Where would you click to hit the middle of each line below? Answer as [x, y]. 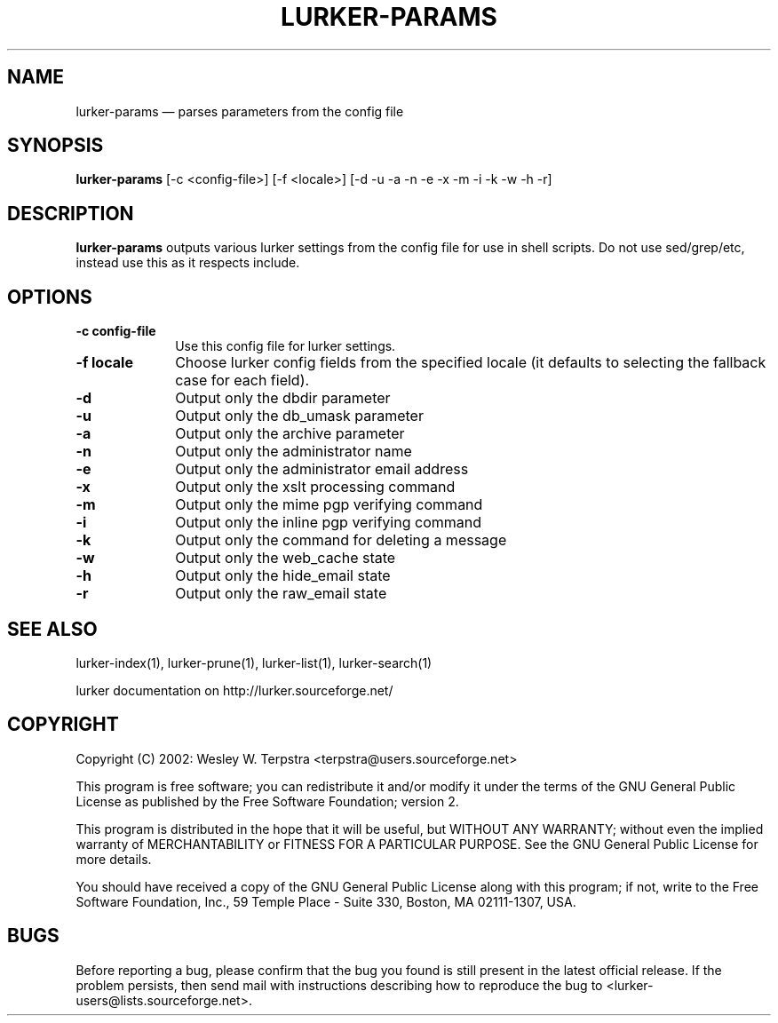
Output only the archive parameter [290, 434]
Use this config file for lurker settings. [286, 346]
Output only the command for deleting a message [341, 540]
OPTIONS [50, 297]
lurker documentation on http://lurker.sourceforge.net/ [234, 690]
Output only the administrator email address [322, 469]
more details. [114, 859]
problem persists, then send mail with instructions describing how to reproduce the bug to [339, 985]
